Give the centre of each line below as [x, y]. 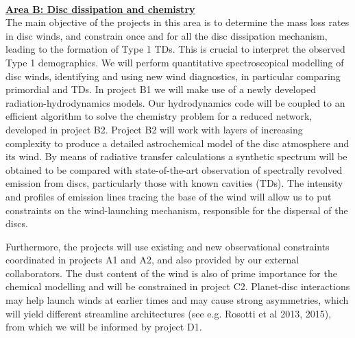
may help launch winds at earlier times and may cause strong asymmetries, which [177, 300]
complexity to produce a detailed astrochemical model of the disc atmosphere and [177, 143]
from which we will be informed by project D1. [104, 327]
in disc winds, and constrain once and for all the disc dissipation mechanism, [167, 35]
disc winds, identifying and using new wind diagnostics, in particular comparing [173, 76]
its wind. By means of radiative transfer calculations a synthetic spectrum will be [176, 156]
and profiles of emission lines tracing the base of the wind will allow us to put [169, 196]
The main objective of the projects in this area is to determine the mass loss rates [177, 22]
